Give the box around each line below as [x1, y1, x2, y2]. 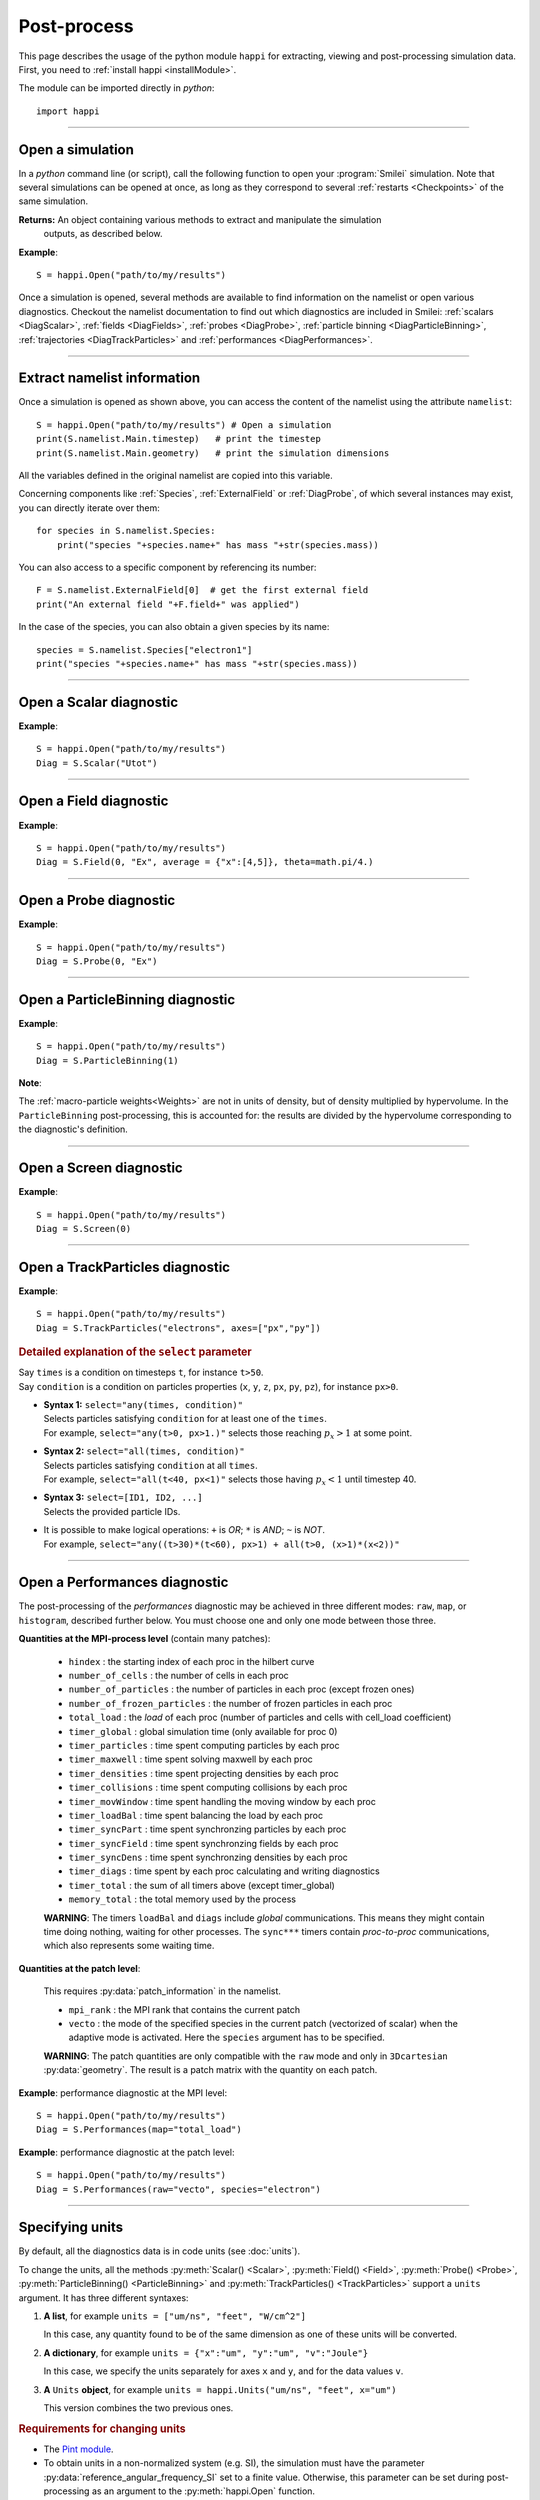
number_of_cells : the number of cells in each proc [68, 1670, 289, 1682]
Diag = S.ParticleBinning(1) [36, 1055, 179, 1066]
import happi [36, 105, 100, 117]
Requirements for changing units [18, 2421, 186, 2435]
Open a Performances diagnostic [18, 1574, 229, 1591]
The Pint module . [43, 2443, 114, 2455]
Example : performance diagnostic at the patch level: [18, 2146, 235, 2158]
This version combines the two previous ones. [43, 2401, 234, 2414]
